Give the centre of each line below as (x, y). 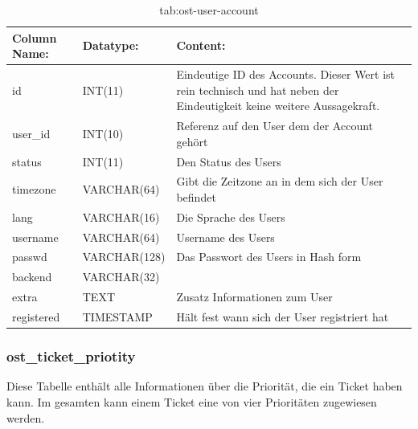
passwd (30, 257)
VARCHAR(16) (121, 217)
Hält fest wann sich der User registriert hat (283, 317)
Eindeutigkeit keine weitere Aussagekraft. (278, 106)
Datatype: (111, 45)
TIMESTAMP (117, 317)
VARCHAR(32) (121, 277)
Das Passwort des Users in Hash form (269, 257)
